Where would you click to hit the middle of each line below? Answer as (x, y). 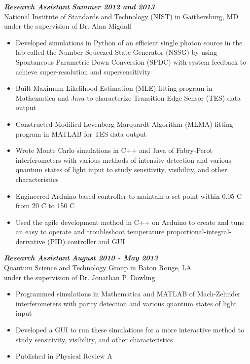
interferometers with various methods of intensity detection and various (124, 160)
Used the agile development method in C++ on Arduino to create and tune (130, 222)
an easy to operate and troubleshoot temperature (90, 232)
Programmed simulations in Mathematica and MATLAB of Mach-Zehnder (128, 294)
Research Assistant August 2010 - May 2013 (81, 258)
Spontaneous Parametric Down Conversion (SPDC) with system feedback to (131, 61)
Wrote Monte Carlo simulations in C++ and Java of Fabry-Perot (114, 150)
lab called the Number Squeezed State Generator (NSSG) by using (116, 52)
